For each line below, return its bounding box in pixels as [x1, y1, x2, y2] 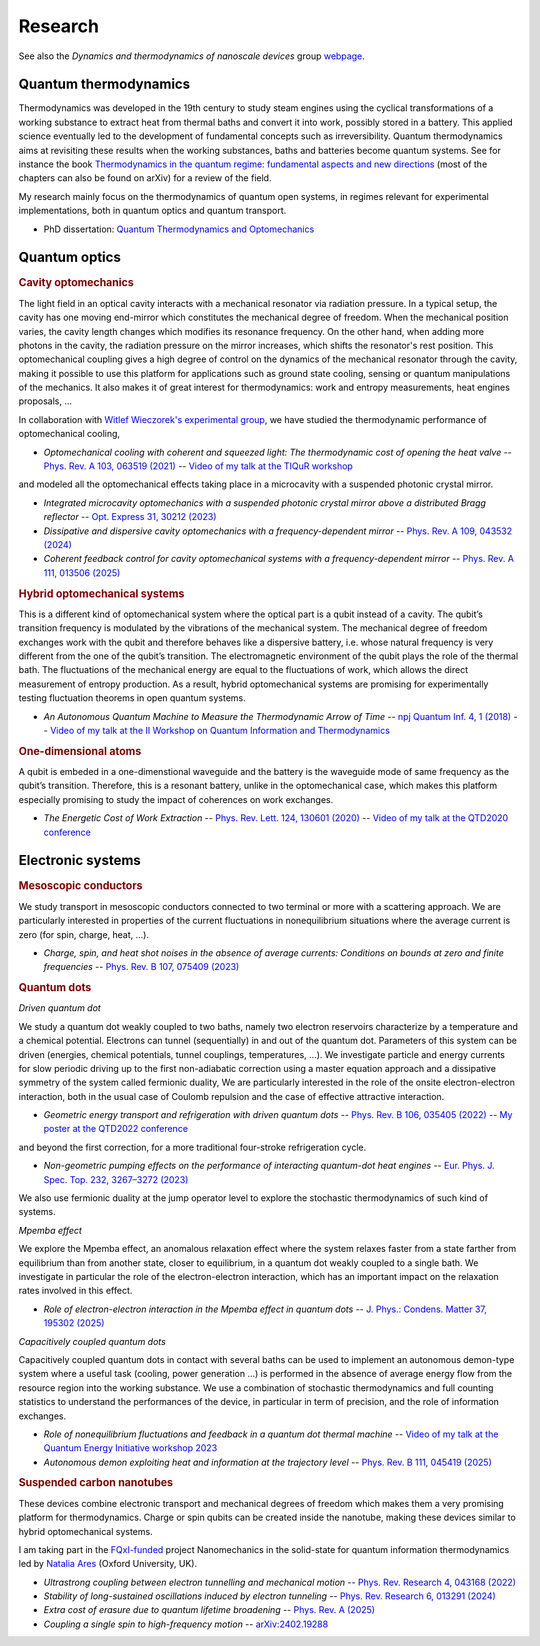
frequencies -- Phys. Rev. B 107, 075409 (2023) [43, 961, 240, 973]
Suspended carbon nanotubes [18, 1476, 174, 1490]
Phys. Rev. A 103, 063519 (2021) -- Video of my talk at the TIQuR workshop [43, 460, 354, 472]
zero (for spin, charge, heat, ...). [18, 928, 150, 940]
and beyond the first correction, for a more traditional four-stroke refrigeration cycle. [18, 1141, 367, 1153]
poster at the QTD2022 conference [43, 1123, 189, 1135]
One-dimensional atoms [18, 744, 142, 758]
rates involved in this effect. [18, 1285, 133, 1297]
